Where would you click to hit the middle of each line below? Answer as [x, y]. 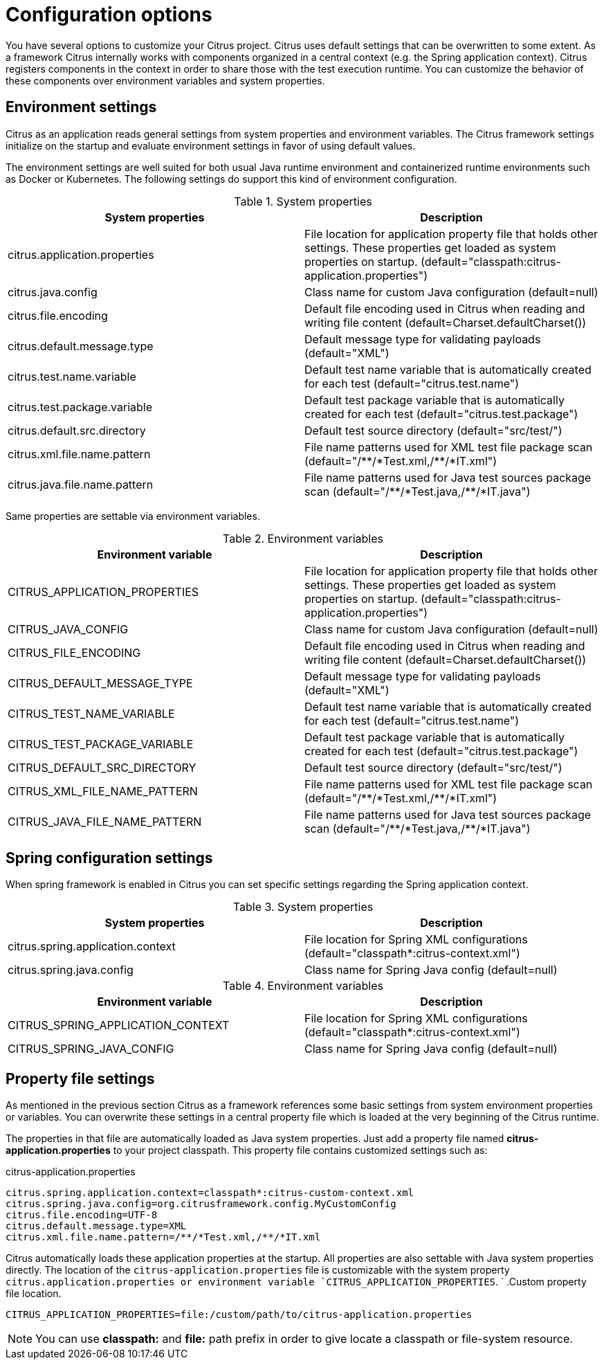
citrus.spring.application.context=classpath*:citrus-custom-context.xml [210, 1193]
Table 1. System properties [303, 201]
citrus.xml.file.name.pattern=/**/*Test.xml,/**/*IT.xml [163, 1237]
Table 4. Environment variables [303, 986]
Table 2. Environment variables [303, 538]
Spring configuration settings [109, 858]
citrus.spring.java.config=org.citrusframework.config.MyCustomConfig [201, 1204]
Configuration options [109, 15]
